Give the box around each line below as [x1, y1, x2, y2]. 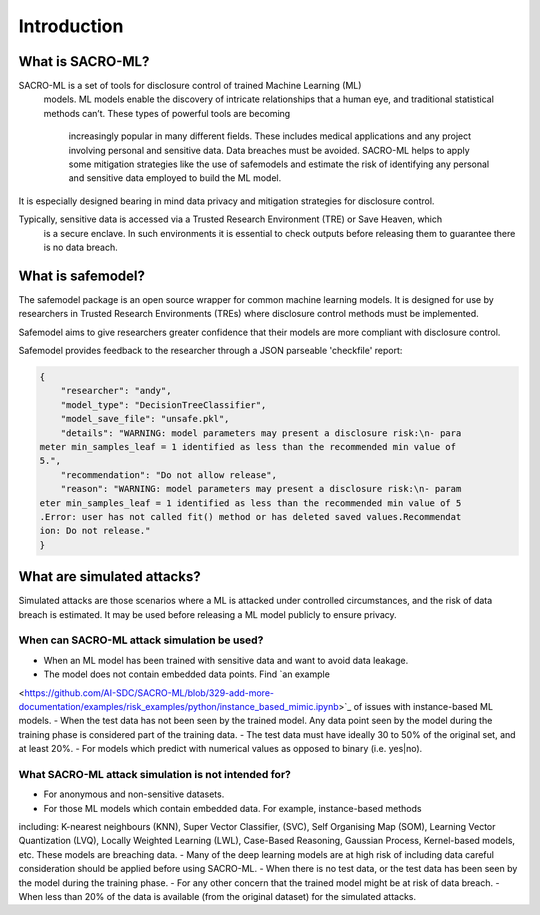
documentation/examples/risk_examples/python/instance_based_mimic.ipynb [18, 700, 339, 712]
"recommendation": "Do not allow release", [60, 469, 277, 480]
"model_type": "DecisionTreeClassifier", [60, 399, 267, 410]
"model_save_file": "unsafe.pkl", [60, 413, 230, 425]
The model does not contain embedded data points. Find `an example [43, 668, 330, 680]
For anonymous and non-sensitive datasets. [43, 788, 225, 800]
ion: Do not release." [39, 525, 151, 537]
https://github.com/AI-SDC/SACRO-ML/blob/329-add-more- [24, 686, 275, 699]
